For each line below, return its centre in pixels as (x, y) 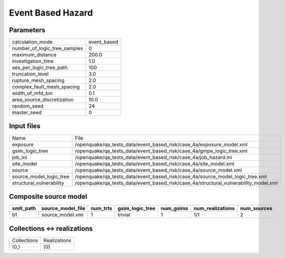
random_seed (28, 106)
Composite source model (48, 196)
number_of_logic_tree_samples (47, 48)
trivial (124, 215)
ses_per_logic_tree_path (40, 67)
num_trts (101, 209)
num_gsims (174, 209)
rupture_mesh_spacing (38, 81)
